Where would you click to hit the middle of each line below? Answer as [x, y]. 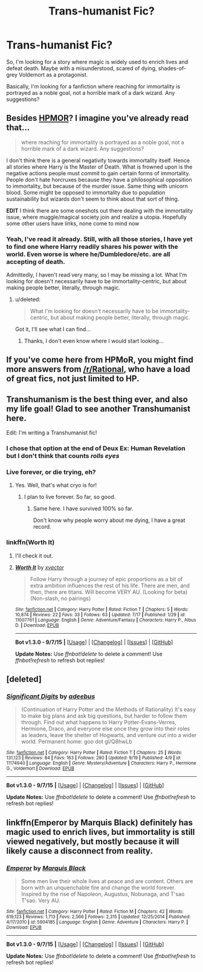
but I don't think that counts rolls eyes [63, 456]
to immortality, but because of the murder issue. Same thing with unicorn [97, 186]
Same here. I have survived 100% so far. [83, 509]
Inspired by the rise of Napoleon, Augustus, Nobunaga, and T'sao [103, 894]
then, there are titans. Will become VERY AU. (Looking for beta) [109, 592]
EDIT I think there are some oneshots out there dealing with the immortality [100, 210]
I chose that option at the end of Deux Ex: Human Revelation [96, 448]
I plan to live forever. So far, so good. [70, 497]
